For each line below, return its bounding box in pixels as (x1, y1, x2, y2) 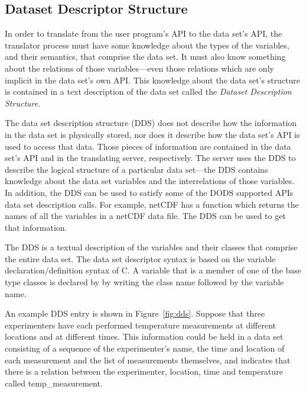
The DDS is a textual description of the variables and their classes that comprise (5, 241, 298, 253)
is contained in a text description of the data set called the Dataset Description (5, 85, 292, 98)
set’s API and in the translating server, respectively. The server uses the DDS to (5, 152, 296, 164)
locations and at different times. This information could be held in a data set (5, 330, 284, 343)
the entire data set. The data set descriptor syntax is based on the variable (5, 252, 276, 265)
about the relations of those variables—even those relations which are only (5, 62, 274, 74)
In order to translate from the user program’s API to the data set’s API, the (5, 27, 282, 40)
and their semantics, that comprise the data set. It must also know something (5, 50, 286, 63)
